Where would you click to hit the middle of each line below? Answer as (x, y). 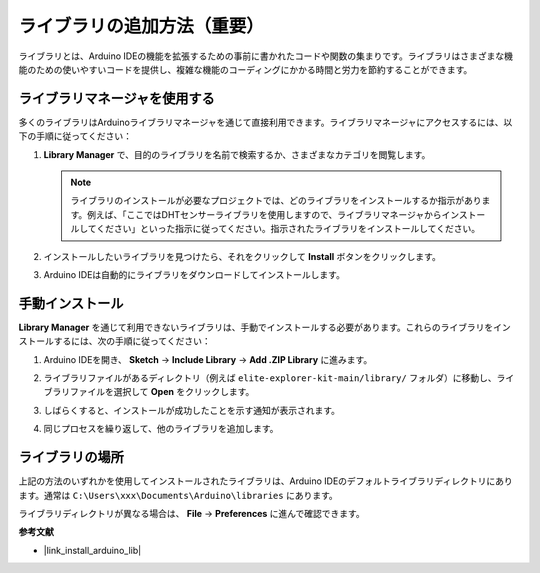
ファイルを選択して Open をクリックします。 (162, 392)
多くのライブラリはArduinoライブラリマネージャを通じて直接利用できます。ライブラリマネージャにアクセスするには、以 (265, 122)
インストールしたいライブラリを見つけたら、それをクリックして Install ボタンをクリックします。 (242, 256)
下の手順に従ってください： (75, 136)
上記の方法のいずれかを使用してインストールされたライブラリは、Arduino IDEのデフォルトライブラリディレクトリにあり (266, 481)
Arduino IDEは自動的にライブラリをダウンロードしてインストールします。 (194, 274)
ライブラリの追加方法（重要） (141, 26)
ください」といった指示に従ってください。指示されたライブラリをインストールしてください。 (288, 229)
